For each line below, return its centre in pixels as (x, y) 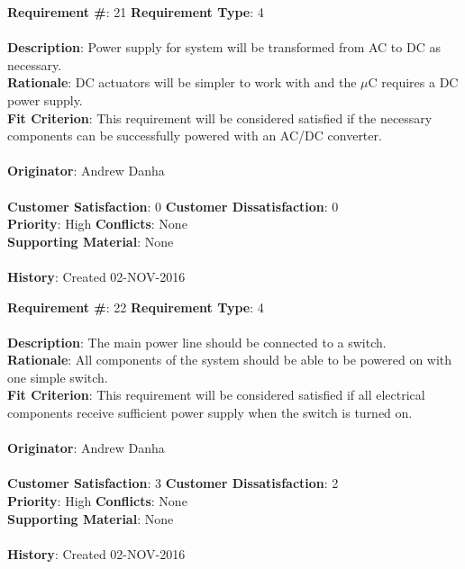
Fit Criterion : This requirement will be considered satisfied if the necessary (220, 117)
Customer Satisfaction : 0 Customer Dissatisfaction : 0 (173, 206)
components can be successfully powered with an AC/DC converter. (195, 135)
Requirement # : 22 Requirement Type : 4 (136, 307)
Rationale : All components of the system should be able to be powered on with (230, 360)
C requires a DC (413, 82)
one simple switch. (58, 377)
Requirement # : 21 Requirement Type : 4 (136, 12)
